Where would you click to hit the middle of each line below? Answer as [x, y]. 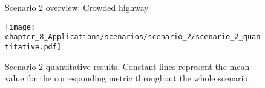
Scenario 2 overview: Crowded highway [77, 7]
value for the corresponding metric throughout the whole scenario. [128, 78]
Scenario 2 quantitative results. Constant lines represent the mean [127, 66]
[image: [20, 27]
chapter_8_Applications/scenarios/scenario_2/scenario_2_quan [133, 37]
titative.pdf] [33, 47]
